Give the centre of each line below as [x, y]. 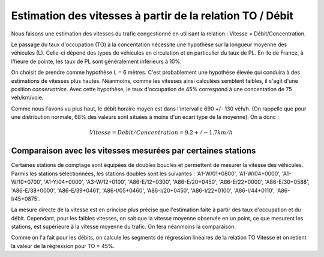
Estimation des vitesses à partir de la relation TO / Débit [152, 16]
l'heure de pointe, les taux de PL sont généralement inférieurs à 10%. [97, 61]
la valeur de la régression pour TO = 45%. [63, 246]
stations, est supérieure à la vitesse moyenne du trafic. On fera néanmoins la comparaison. [124, 227]
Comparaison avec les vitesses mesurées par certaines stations [133, 151]
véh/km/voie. [27, 98]
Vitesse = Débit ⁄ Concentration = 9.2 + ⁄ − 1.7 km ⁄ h [161, 133]
